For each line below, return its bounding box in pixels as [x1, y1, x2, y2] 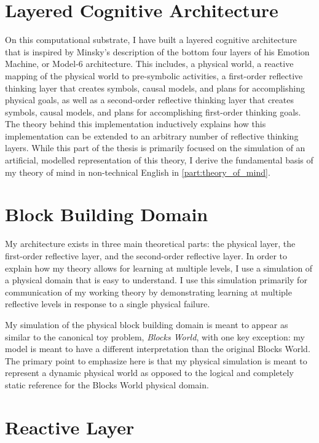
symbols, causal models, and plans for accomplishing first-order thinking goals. [5, 105, 301, 118]
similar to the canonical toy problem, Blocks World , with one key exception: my [5, 330, 305, 343]
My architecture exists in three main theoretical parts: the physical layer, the [5, 237, 296, 250]
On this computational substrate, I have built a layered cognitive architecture [5, 33, 297, 46]
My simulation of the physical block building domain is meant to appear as [5, 318, 288, 331]
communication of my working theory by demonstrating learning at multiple [5, 285, 292, 298]
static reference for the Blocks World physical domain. [5, 378, 209, 391]
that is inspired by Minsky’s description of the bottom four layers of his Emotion [5, 45, 310, 58]
